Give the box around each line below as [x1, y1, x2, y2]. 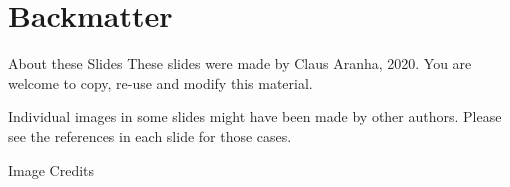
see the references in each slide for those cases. [8, 125, 292, 146]
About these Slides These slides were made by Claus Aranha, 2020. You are [8, 53, 472, 74]
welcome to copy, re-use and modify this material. [8, 72, 313, 93]
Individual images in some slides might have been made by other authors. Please [8, 106, 502, 127]
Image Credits [8, 159, 95, 180]
